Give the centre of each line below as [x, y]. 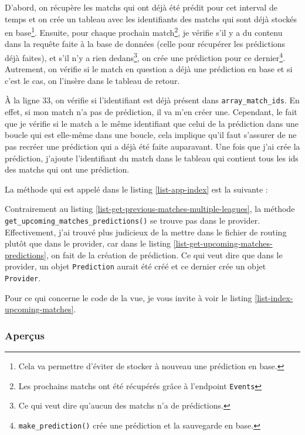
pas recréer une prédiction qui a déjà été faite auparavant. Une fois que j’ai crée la [152, 146]
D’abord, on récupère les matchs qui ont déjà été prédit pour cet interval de [141, 7]
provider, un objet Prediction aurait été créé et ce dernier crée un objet [135, 266]
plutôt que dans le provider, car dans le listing [88, 243]
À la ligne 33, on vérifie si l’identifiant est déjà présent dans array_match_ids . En [152, 100]
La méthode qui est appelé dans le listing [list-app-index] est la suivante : [136, 189]
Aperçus [25, 335]
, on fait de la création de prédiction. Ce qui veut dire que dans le [164, 254]
